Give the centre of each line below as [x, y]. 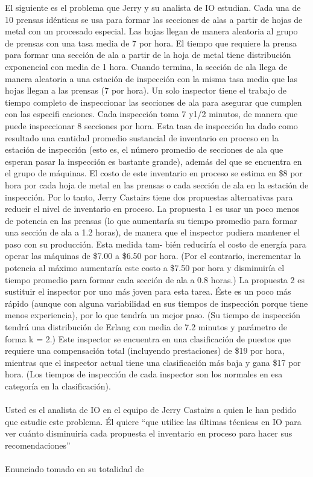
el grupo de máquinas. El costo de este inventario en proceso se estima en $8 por [154, 173]
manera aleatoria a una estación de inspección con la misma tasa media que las [151, 78]
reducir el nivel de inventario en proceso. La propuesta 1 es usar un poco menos [152, 209]
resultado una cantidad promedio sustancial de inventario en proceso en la [142, 137]
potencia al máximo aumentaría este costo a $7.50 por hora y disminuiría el [145, 268]
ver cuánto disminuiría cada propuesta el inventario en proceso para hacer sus [149, 433]
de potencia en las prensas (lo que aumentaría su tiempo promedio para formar [151, 220]
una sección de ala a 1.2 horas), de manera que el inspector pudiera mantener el [153, 232]
